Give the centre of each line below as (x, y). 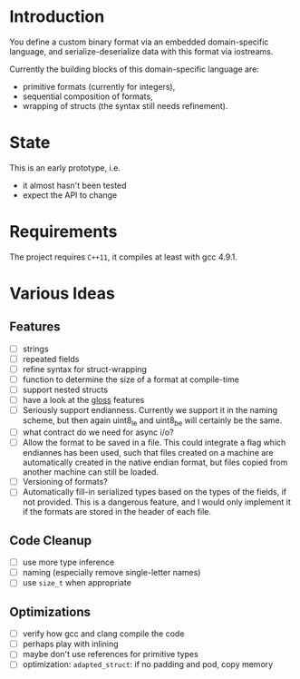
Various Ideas (62, 293)
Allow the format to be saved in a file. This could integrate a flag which (154, 443)
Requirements (63, 232)
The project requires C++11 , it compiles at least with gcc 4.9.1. (124, 257)
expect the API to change (70, 195)
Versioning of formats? (65, 482)
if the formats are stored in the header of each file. (116, 512)
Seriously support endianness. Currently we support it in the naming (150, 410)
